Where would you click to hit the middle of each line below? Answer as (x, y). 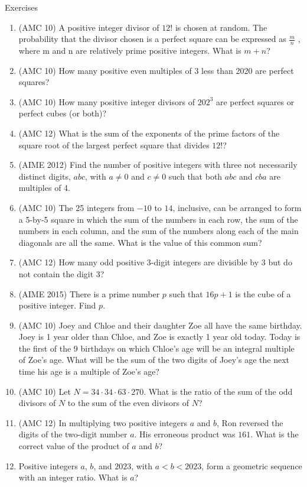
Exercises (21, 7)
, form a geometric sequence (252, 465)
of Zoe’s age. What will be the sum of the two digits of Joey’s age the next (154, 360)
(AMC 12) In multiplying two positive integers (103, 422)
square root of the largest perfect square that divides (114, 145)
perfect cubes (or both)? (63, 113)
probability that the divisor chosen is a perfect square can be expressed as (152, 39)
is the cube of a (263, 293)
